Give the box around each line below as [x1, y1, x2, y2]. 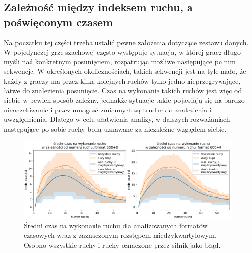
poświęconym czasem [4, 14, 113, 29]
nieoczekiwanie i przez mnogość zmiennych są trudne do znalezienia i [4, 104, 212, 114]
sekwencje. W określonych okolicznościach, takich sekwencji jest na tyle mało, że [4, 66, 246, 76]
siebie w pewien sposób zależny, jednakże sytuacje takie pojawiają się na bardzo [4, 95, 245, 105]
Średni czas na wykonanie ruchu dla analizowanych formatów [24, 220, 208, 230]
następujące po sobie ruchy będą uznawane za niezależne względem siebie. [4, 123, 227, 134]
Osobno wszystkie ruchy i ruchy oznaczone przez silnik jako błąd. [24, 239, 220, 250]
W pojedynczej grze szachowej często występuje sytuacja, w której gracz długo [4, 47, 241, 57]
